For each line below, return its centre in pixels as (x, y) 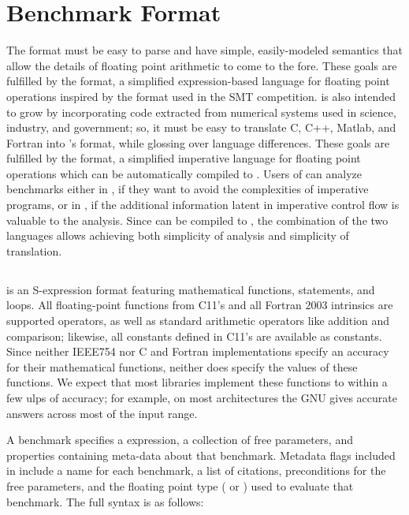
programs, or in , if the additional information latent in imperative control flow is (203, 205)
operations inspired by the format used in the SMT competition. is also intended (201, 96)
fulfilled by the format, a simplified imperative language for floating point (184, 158)
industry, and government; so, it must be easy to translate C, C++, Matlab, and (201, 127)
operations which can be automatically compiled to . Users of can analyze (184, 173)
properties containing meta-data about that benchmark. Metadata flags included (201, 455)
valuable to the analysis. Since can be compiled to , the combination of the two (197, 220)
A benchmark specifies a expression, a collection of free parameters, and (180, 440)
